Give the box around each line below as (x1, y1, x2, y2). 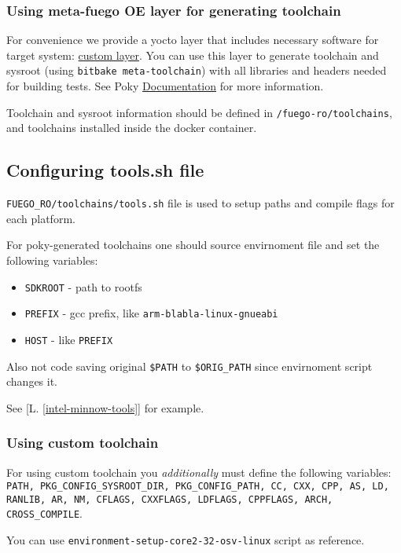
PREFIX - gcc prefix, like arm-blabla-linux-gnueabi (24, 305, 278, 321)
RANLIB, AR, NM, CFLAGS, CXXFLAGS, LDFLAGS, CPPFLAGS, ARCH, (6, 493, 333, 505)
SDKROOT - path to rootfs (24, 278, 142, 295)
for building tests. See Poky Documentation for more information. (6, 78, 324, 94)
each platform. (6, 210, 75, 226)
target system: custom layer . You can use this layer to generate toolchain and (6, 46, 379, 63)
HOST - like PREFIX (24, 331, 113, 347)
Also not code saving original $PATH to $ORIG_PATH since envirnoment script (6, 357, 373, 374)
